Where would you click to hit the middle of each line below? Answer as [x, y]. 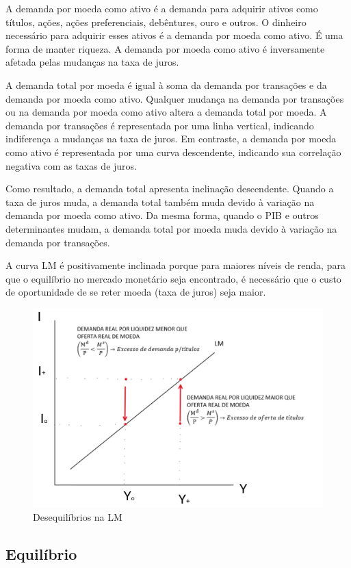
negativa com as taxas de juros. [71, 165]
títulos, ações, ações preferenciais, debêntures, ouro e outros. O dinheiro [156, 22]
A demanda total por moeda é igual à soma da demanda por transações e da [166, 85]
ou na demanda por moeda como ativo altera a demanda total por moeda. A [166, 112]
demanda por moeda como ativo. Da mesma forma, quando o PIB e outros [162, 215]
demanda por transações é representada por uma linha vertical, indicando [160, 125]
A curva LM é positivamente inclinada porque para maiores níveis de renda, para [175, 265]
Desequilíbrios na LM [78, 516]
